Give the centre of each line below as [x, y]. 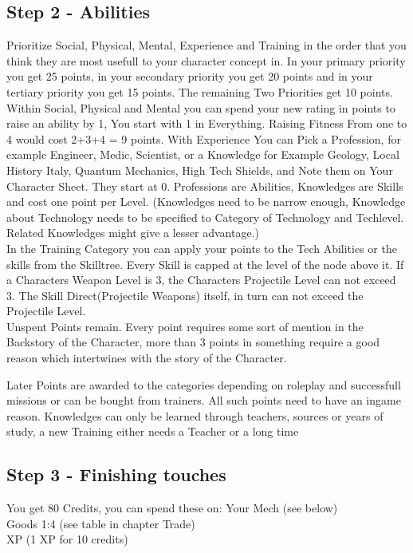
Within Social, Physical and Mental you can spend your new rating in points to [201, 107]
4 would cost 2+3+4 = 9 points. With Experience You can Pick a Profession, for [204, 138]
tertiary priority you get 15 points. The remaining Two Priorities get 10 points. [200, 91]
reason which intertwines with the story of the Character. [147, 358]
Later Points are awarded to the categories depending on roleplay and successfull [204, 384]
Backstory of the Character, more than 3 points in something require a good [193, 342]
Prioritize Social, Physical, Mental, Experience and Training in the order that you [206, 45]
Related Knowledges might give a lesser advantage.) [133, 233]
